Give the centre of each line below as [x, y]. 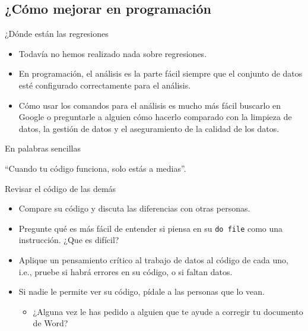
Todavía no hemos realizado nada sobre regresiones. [113, 53]
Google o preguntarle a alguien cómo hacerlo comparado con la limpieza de [155, 117]
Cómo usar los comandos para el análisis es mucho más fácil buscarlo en [150, 105]
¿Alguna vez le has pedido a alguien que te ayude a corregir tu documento [168, 311]
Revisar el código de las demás [61, 188]
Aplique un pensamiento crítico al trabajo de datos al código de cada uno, [153, 259]
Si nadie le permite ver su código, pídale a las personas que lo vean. [142, 291]
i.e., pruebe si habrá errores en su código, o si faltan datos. [126, 271]
